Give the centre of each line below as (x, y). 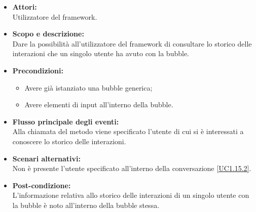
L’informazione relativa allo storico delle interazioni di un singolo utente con (131, 195)
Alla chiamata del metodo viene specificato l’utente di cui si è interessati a (128, 131)
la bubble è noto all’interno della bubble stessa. (86, 205)
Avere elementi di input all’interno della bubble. (99, 104)
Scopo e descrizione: (48, 34)
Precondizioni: (38, 70)
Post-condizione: (42, 185)
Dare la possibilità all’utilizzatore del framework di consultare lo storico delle (132, 43)
